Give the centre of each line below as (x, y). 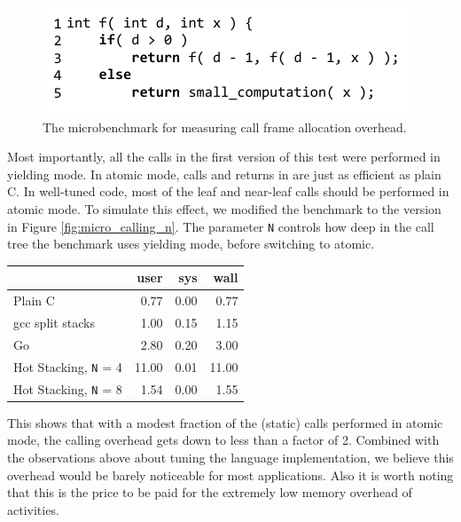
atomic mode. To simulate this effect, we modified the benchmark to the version (224, 208)
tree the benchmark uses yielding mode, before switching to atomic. (191, 244)
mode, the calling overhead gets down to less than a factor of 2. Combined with (223, 440)
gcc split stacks (54, 322)
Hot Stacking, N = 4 (68, 366)
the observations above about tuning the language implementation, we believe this (230, 457)
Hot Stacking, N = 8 (68, 388)
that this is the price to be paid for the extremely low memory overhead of (210, 492)
